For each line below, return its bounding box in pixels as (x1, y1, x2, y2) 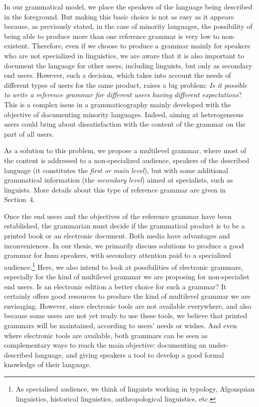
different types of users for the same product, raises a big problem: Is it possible (4, 79, 248, 90)
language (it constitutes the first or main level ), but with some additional (4, 165, 228, 175)
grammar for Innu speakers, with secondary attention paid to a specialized (4, 250, 231, 260)
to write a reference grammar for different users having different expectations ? (4, 89, 242, 100)
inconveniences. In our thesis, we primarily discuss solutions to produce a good (4, 240, 244, 250)
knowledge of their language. (4, 359, 91, 370)
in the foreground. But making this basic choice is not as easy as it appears (4, 11, 234, 21)
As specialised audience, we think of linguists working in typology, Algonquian (15, 384, 255, 394)
